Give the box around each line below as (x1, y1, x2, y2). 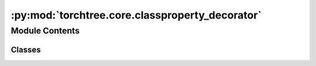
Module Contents (11, 25, 80, 36)
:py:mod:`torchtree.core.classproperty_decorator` (11, 9, 262, 21)
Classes (11, 45, 41, 54)
